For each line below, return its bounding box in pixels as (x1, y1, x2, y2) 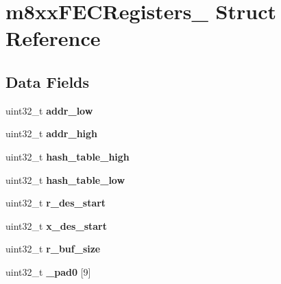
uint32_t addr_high (5, 126, 98, 141)
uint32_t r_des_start (5, 196, 106, 210)
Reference (5, 24, 101, 52)
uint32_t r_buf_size (5, 241, 101, 256)
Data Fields (5, 71, 90, 92)
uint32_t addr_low (5, 103, 93, 117)
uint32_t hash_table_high (5, 149, 130, 163)
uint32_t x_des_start (5, 218, 107, 233)
